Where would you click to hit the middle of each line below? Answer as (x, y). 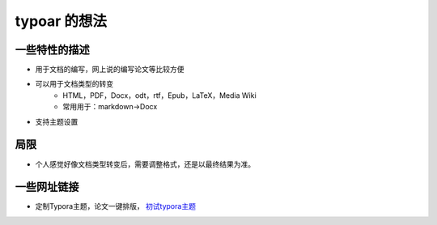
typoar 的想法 (61, 21)
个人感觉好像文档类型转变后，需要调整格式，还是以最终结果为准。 (145, 164)
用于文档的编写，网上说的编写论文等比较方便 (110, 70)
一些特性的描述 (52, 50)
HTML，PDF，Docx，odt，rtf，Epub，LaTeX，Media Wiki (159, 95)
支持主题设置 (57, 121)
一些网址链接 (47, 187)
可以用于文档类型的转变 (74, 84)
